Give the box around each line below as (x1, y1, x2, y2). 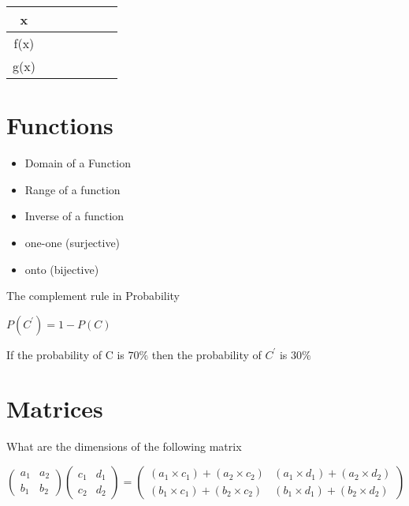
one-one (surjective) (24, 234, 121, 250)
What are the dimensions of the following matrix (6, 438, 242, 455)
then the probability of (151, 346, 262, 362)
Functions (6, 109, 113, 141)
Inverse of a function (24, 208, 125, 224)
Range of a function (24, 181, 121, 197)
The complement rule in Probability (6, 287, 180, 304)
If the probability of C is (6, 346, 125, 362)
